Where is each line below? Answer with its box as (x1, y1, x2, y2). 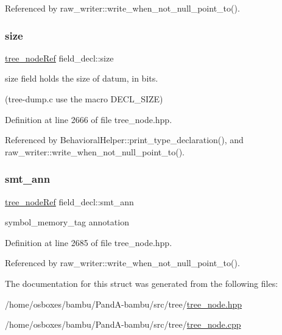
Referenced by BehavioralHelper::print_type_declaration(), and (5, 133, 244, 146)
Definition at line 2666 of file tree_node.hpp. (5, 113, 172, 125)
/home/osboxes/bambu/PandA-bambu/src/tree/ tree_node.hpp (5, 297, 242, 310)
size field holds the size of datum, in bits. (5, 72, 158, 85)
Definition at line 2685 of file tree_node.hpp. (5, 236, 172, 249)
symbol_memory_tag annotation (5, 216, 129, 228)
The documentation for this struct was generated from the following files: (5, 277, 278, 289)
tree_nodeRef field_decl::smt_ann (5, 195, 134, 208)
